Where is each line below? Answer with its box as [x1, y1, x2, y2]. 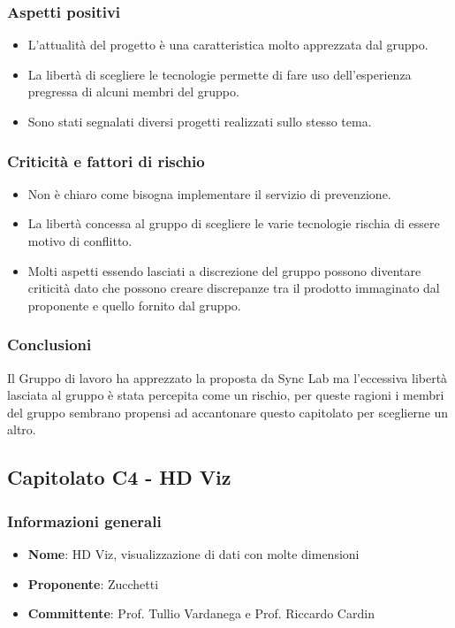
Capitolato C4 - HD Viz [7, 463, 231, 491]
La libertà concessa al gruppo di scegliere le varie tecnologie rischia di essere [27, 214, 440, 233]
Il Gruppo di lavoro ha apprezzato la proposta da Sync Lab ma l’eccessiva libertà [7, 368, 448, 387]
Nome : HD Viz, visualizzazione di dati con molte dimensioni [27, 544, 360, 563]
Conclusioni [7, 333, 92, 356]
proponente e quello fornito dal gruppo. [27, 295, 241, 314]
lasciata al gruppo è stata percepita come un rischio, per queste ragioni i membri [7, 386, 444, 404]
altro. [7, 420, 36, 439]
